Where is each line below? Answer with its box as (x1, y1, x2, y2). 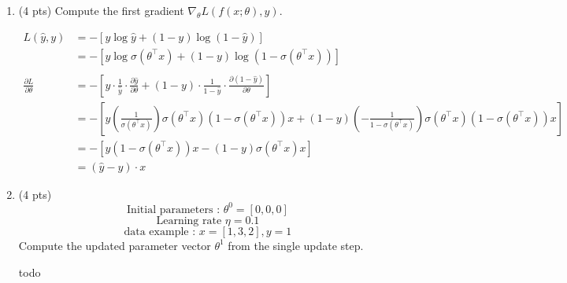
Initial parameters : (127, 204, 220, 215)
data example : (124, 226, 196, 237)
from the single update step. (228, 237, 364, 253)
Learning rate (156, 215, 222, 226)
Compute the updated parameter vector (18, 237, 211, 253)
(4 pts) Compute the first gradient (18, 2, 184, 18)
